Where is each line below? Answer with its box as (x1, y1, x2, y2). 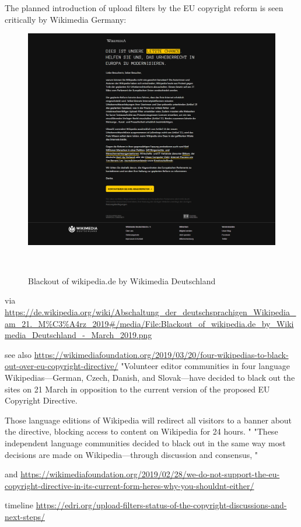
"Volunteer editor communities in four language (121, 360, 290, 372)
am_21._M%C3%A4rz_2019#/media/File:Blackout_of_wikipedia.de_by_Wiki (5, 317, 294, 329)
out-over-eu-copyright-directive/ (5, 360, 118, 372)
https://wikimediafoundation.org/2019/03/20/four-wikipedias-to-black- (34, 348, 289, 360)
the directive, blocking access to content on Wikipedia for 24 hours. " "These (5, 425, 278, 438)
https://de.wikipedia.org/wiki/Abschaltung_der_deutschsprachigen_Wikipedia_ (5, 306, 296, 318)
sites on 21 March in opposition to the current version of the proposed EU (5, 383, 270, 395)
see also (5, 348, 32, 360)
